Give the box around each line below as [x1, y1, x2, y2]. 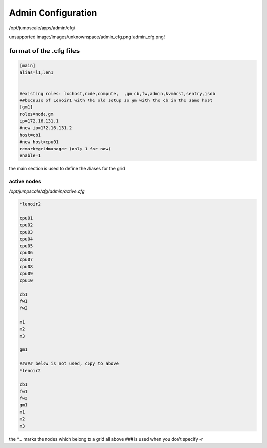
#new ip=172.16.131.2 [19, 125, 72, 131]
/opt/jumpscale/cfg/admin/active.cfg [9, 188, 85, 194]
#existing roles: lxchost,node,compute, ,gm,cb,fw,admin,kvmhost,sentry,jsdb [19, 91, 215, 96]
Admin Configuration [9, 7, 97, 18]
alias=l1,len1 [19, 70, 54, 75]
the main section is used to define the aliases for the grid [9, 166, 125, 171]
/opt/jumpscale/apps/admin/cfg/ [9, 25, 76, 31]
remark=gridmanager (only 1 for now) [19, 146, 111, 151]
